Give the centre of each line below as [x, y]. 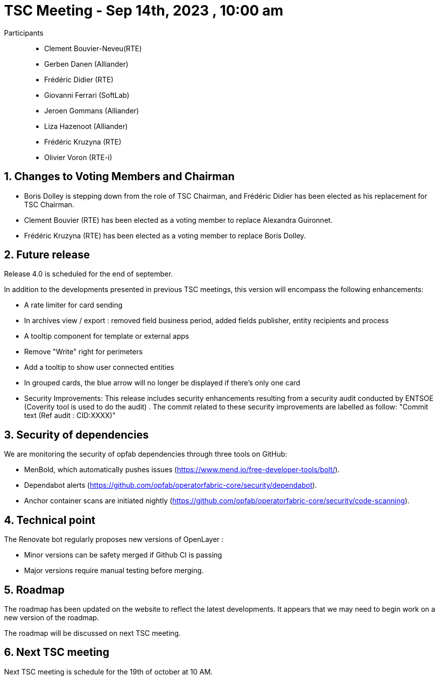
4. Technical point [50, 520]
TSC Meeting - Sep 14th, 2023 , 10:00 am [144, 11]
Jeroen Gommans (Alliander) [92, 110]
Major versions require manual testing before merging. [114, 571]
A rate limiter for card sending [74, 305]
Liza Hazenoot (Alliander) [86, 126]
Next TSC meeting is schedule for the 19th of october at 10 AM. [108, 671]
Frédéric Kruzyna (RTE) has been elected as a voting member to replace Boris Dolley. [165, 235]
